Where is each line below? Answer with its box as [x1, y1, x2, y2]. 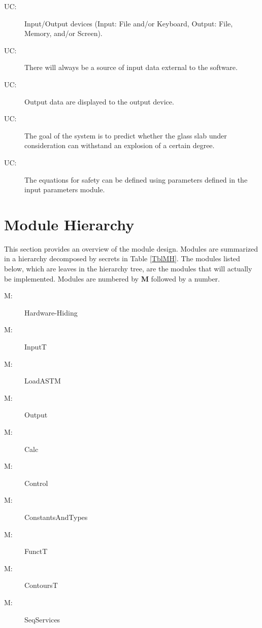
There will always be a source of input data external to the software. [24, 62, 238, 73]
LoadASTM [24, 375, 61, 386]
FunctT [24, 546, 48, 556]
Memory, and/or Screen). [24, 28, 103, 39]
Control [24, 477, 48, 488]
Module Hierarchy [4, 214, 135, 234]
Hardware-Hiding [24, 307, 78, 318]
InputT [24, 341, 47, 352]
